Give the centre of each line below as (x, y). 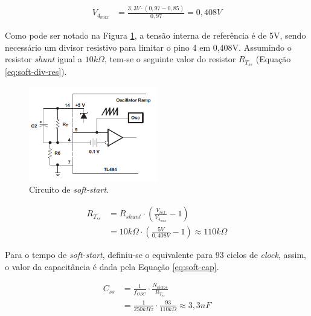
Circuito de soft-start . (69, 189)
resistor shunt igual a (44, 59)
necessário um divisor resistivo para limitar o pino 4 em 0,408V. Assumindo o (148, 47)
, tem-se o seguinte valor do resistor (170, 59)
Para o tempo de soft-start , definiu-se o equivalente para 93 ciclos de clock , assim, (155, 255)
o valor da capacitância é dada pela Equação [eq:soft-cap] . (112, 266)
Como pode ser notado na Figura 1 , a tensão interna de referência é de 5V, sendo (155, 35)
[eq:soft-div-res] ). (36, 72)
